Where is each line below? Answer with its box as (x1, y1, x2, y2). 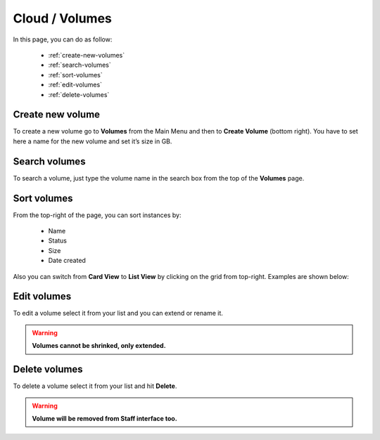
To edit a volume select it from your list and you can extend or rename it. (13, 309, 223, 318)
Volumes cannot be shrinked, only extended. (32, 342, 166, 350)
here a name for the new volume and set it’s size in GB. (13, 137, 172, 145)
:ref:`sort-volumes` (48, 70, 103, 79)
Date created (48, 257, 86, 265)
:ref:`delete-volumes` (48, 90, 110, 98)
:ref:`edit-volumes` (48, 81, 102, 89)
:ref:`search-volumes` (48, 60, 112, 70)
